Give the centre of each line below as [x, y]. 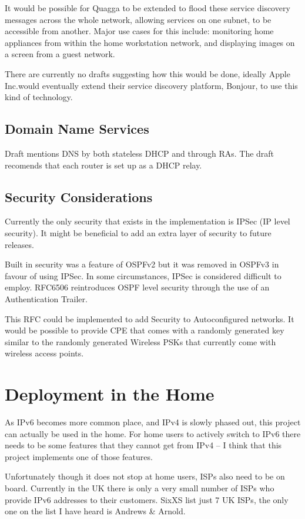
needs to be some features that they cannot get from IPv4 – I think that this [143, 445]
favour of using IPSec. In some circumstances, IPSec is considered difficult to [143, 275]
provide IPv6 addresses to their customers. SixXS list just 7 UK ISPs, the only [147, 499]
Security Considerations [79, 196]
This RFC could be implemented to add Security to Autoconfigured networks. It [150, 318]
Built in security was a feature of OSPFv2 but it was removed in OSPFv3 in [142, 264]
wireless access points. [44, 353]
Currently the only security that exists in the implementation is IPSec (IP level [148, 221]
